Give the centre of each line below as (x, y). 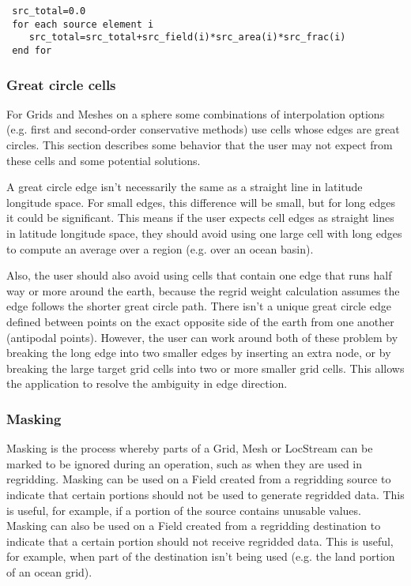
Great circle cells (61, 84)
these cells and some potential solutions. (104, 160)
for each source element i (83, 24)
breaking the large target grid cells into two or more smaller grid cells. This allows (205, 368)
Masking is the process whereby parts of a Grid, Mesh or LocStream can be (190, 448)
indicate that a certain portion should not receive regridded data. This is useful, (200, 541)
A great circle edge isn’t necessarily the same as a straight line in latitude (185, 187)
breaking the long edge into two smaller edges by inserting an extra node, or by (199, 353)
